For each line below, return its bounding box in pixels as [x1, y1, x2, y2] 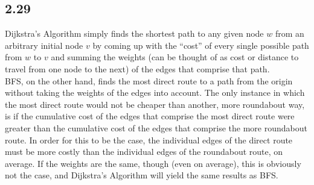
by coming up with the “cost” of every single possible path [92, 39, 309, 51]
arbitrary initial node [5, 39, 83, 51]
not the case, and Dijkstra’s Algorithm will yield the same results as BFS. [5, 169, 278, 181]
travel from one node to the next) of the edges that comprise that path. [5, 62, 270, 75]
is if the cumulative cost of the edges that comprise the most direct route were [5, 110, 295, 122]
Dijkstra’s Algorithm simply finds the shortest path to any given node [5, 27, 264, 40]
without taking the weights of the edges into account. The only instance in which [5, 86, 305, 99]
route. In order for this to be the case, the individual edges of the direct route [5, 133, 293, 146]
